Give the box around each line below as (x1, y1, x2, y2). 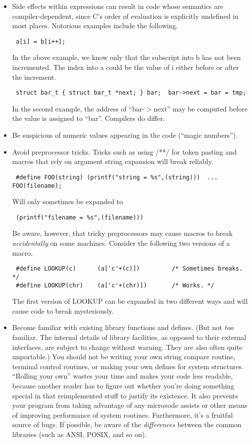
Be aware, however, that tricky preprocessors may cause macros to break (12, 228, 233, 238)
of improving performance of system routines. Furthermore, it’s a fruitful (12, 409, 233, 420)
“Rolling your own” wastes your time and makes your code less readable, (12, 371, 233, 381)
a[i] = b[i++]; (15, 38, 66, 45)
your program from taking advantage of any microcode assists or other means (12, 400, 248, 410)
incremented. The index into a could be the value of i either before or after (12, 62, 239, 72)
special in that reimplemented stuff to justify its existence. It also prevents (12, 390, 238, 400)
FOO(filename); (12, 182, 62, 189)
